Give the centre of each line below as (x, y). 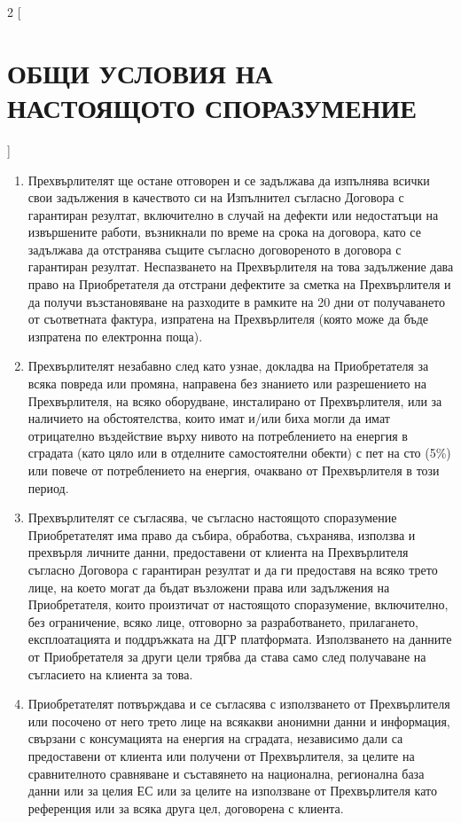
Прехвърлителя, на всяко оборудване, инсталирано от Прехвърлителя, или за (235, 400)
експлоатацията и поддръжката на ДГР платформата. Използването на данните (240, 639)
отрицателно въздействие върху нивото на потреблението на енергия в (218, 435)
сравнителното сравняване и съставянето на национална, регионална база (226, 773)
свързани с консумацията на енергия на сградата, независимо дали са (215, 738)
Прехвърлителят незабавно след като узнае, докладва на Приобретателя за (228, 366)
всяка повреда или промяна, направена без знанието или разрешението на (227, 384)
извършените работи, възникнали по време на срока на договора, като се (224, 232)
